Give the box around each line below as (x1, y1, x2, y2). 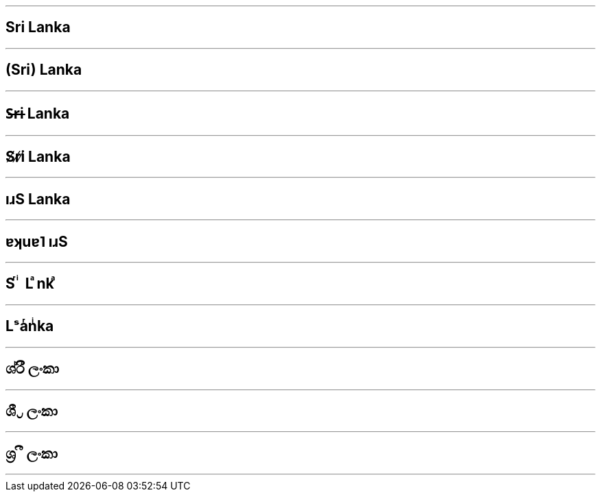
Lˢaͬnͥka (5, 317, 54, 335)
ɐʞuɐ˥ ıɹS (5, 232, 68, 250)
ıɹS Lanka (5, 190, 71, 208)
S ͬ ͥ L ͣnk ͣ (5, 275, 58, 293)
